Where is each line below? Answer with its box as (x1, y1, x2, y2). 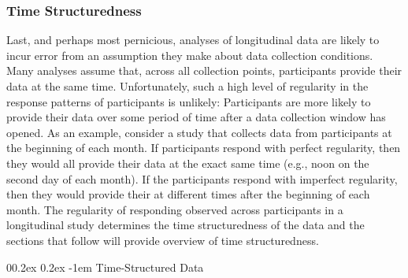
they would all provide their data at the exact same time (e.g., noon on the (6, 154, 369, 171)
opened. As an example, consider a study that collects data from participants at (6, 124, 392, 140)
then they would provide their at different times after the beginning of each (6, 186, 370, 202)
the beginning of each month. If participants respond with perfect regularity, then (6, 139, 401, 156)
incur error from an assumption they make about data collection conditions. (6, 46, 373, 63)
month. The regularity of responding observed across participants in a (6, 201, 343, 217)
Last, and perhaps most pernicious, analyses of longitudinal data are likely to (6, 32, 380, 48)
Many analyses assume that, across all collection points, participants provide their (6, 62, 402, 79)
